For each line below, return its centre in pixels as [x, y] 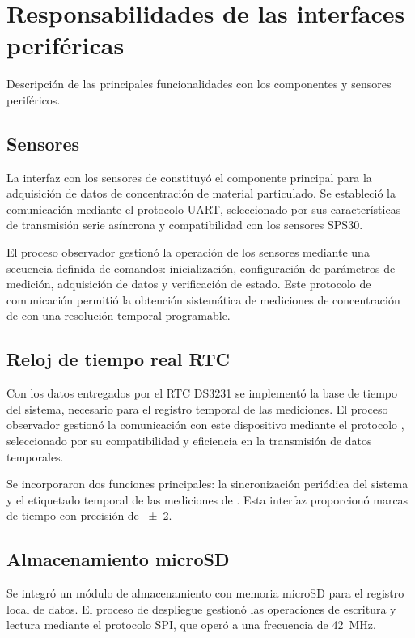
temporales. [35, 456]
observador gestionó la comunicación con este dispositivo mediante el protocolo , [205, 425]
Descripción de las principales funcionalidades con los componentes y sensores [199, 84]
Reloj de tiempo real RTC [118, 359]
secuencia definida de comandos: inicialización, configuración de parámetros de [201, 268]
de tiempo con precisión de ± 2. [89, 515]
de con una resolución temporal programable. [119, 315]
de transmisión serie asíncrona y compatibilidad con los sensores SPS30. [185, 225]
